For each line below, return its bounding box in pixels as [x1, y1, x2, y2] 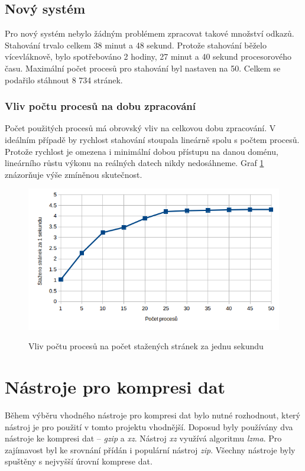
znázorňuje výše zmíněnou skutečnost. [5, 168, 142, 180]
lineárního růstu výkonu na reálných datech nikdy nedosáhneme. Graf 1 [5, 157, 264, 169]
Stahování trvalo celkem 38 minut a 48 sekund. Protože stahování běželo [5, 38, 267, 51]
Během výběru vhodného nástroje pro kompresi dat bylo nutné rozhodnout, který [5, 408, 300, 421]
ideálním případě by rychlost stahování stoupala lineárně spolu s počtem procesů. [5, 133, 300, 145]
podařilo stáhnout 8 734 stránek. [5, 73, 123, 86]
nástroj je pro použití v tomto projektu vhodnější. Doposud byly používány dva [5, 420, 293, 433]
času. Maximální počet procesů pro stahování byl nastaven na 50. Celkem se [5, 61, 281, 74]
